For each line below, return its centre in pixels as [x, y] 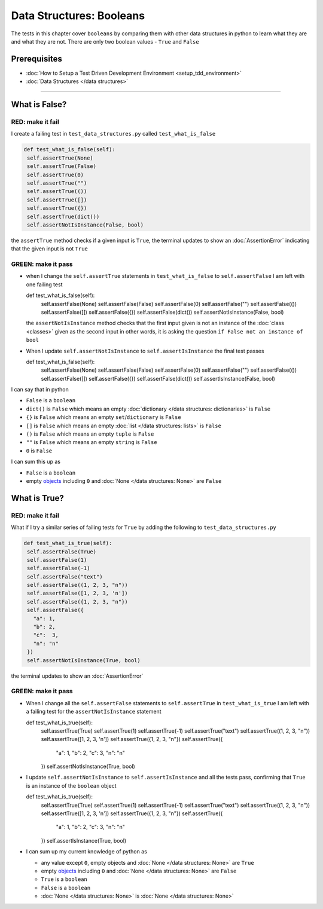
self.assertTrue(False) [62, 166]
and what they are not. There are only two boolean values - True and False [105, 41]
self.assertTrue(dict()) [63, 216]
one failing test [44, 284]
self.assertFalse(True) [62, 552]
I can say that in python [40, 390]
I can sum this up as [36, 462]
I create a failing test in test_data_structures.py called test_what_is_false [113, 134]
